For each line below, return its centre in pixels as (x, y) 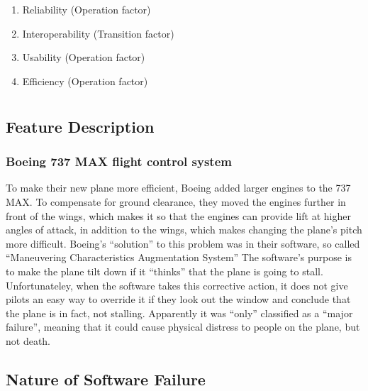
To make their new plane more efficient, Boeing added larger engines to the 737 (178, 188)
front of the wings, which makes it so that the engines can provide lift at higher (178, 215)
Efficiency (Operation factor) (85, 81)
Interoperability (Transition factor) (98, 33)
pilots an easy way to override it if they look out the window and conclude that (178, 299)
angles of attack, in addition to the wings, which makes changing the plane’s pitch (184, 230)
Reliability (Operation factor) (87, 10)
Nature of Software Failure (106, 379)
